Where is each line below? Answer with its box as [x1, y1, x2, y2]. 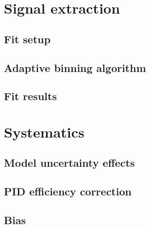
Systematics [4, 122, 84, 141]
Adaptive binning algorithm [4, 60, 146, 75]
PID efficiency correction [4, 184, 132, 199]
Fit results [4, 88, 57, 104]
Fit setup [4, 31, 51, 46]
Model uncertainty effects [4, 155, 135, 170]
